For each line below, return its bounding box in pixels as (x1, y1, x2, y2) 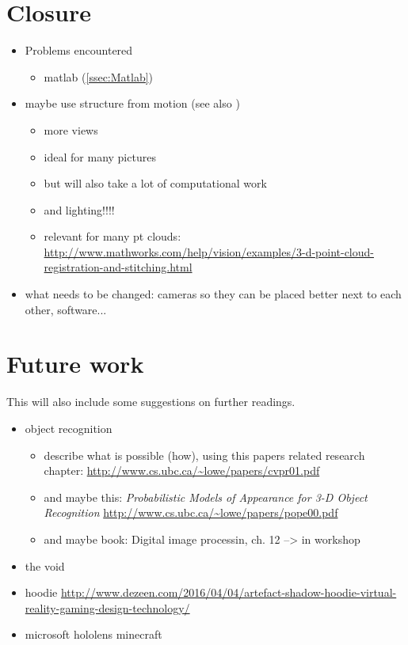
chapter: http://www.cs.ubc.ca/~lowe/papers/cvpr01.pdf (44, 462, 320, 479)
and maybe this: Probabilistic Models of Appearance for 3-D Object (44, 488, 368, 505)
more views (44, 121, 98, 138)
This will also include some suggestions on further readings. (6, 393, 296, 410)
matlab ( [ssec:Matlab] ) (44, 68, 154, 85)
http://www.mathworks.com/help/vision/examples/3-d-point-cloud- (44, 243, 374, 260)
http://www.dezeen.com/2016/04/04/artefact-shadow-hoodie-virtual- (60, 584, 397, 601)
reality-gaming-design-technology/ (25, 599, 190, 616)
